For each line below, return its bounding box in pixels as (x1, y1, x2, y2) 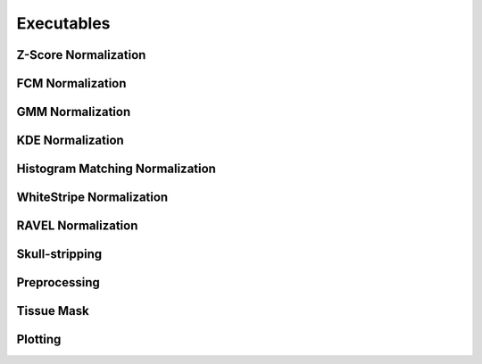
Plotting (16, 332, 62, 347)
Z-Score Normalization (16, 47, 146, 62)
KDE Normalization (16, 133, 124, 148)
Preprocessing (16, 275, 100, 290)
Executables (16, 13, 111, 33)
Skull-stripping (16, 246, 103, 262)
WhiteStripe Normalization (16, 190, 169, 205)
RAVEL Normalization (16, 219, 138, 234)
